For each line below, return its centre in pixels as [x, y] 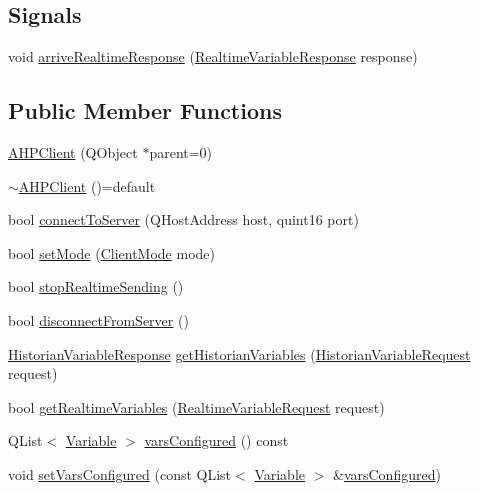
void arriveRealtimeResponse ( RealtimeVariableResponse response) [213, 56]
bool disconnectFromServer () [98, 319]
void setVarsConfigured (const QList [120, 473]
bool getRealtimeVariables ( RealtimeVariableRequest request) [196, 406]
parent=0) [181, 152]
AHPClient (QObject [73, 152]
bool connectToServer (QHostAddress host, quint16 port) [183, 219]
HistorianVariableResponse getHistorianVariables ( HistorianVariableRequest [239, 353]
